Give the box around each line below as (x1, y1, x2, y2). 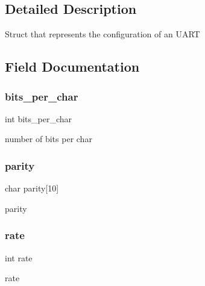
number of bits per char (5, 132, 92, 145)
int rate (5, 251, 33, 264)
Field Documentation (5, 57, 140, 76)
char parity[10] (5, 182, 59, 194)
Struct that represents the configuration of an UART (5, 28, 200, 40)
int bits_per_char (5, 112, 72, 125)
